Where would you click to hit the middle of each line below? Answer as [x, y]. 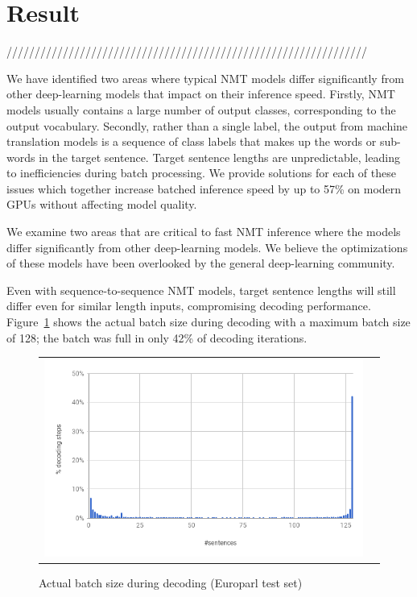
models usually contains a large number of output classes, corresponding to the [201, 109]
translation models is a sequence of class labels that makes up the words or [192, 141]
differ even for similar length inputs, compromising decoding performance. [189, 306]
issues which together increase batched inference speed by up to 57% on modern [204, 188]
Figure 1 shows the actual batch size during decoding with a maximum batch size [208, 322]
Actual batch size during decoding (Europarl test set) [171, 582]
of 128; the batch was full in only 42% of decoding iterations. [157, 337]
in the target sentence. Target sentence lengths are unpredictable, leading [219, 157]
